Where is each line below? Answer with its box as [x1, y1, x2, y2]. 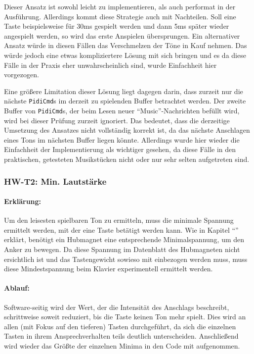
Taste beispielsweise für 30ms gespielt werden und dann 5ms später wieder [4, 21, 229, 31]
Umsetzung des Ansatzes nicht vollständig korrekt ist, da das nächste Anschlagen [4, 125, 250, 135]
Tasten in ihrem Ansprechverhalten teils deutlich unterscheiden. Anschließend [4, 331, 239, 341]
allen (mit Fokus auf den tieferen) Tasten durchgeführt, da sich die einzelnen [4, 321, 236, 331]
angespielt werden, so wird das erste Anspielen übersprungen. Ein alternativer [4, 30, 240, 41]
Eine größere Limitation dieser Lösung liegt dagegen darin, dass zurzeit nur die [4, 86, 243, 96]
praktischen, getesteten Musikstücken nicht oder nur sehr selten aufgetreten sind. [4, 154, 250, 164]
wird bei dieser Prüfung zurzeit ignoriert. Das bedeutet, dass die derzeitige [4, 115, 230, 125]
